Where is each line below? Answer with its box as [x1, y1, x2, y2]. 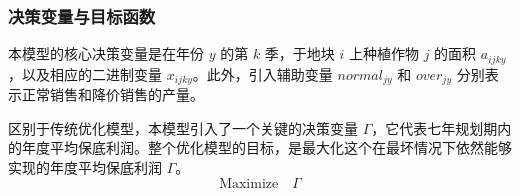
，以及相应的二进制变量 [8, 63, 162, 84]
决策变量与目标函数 [8, 3, 156, 28]
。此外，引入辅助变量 [192, 63, 333, 84]
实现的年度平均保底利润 [8, 156, 162, 177]
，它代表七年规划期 [371, 117, 498, 138]
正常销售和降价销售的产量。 [21, 84, 204, 105]
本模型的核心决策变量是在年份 [8, 43, 204, 64]
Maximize [219, 176, 279, 191]
